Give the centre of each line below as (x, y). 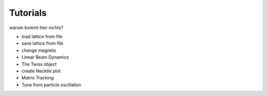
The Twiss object (39, 64)
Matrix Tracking (38, 78)
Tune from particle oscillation (51, 85)
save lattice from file (42, 43)
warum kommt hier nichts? (36, 28)
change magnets (39, 50)
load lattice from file (42, 36)
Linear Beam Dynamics (45, 57)
